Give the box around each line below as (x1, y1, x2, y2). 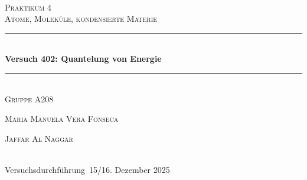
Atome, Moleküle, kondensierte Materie (5, 12, 158, 25)
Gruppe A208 (5, 92, 54, 105)
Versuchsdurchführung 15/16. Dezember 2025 (5, 163, 170, 175)
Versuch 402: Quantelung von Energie (5, 52, 162, 65)
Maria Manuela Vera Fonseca (5, 112, 119, 125)
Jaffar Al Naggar (5, 132, 73, 144)
